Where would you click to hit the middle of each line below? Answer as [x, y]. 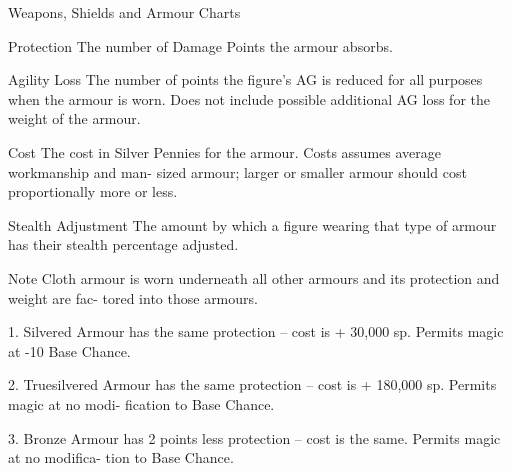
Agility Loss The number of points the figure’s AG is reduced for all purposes [245, 79]
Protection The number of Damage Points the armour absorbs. [200, 45]
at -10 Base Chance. [69, 350]
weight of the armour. [74, 118]
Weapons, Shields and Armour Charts [124, 12]
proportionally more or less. [93, 191]
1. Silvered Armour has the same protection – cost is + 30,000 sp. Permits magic [256, 331]
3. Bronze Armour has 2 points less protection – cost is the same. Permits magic [254, 437]
